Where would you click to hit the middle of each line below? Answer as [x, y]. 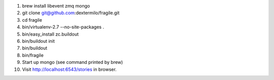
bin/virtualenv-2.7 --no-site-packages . [63, 27]
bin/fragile [33, 55]
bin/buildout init [39, 41]
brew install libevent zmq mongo [56, 6]
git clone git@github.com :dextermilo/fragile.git [71, 13]
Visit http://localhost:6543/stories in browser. [69, 69]
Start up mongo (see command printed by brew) [73, 62]
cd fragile [32, 20]
